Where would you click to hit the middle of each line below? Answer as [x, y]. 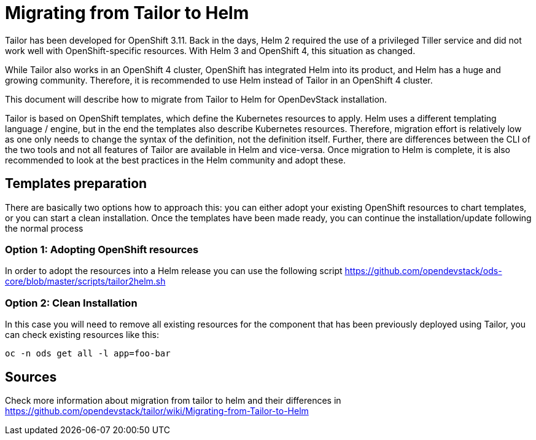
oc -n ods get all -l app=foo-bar [88, 354]
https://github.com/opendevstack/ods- [423, 271]
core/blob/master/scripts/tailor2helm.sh [85, 281]
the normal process [44, 228]
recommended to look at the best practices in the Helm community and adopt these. [175, 160]
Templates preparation [76, 184]
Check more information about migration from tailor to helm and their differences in [173, 400]
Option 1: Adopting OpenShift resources [102, 249]
